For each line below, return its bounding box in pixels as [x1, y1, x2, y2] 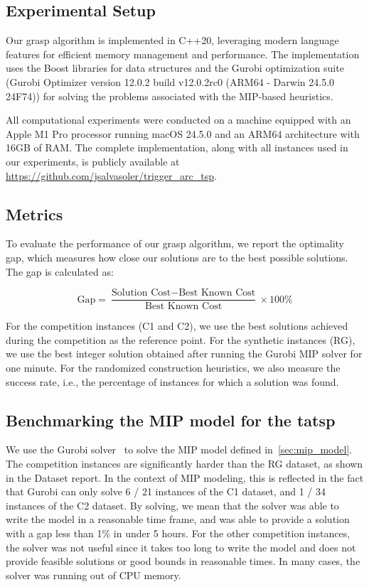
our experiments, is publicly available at [6, 154, 180, 168]
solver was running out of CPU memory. [6, 567, 181, 582]
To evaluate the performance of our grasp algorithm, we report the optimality [6, 236, 344, 251]
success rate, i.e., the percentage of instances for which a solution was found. [6, 374, 339, 389]
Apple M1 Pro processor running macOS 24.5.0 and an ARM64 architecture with [6, 126, 360, 141]
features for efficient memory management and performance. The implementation [6, 46, 360, 61]
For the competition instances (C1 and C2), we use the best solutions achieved [6, 318, 348, 333]
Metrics [6, 203, 63, 225]
